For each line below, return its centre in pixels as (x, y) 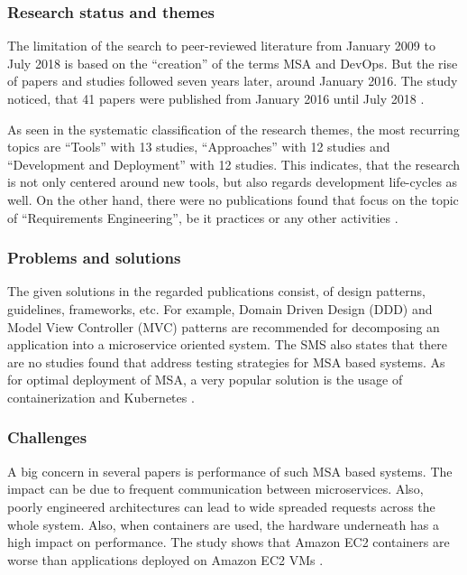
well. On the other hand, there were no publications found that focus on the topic (233, 199)
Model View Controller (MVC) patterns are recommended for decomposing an (224, 326)
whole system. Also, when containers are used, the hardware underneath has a (223, 524)
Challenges (47, 437)
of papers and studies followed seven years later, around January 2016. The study (233, 81)
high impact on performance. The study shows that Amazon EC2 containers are (229, 542)
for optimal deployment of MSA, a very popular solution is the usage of (205, 380)
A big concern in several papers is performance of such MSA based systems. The (230, 471)
